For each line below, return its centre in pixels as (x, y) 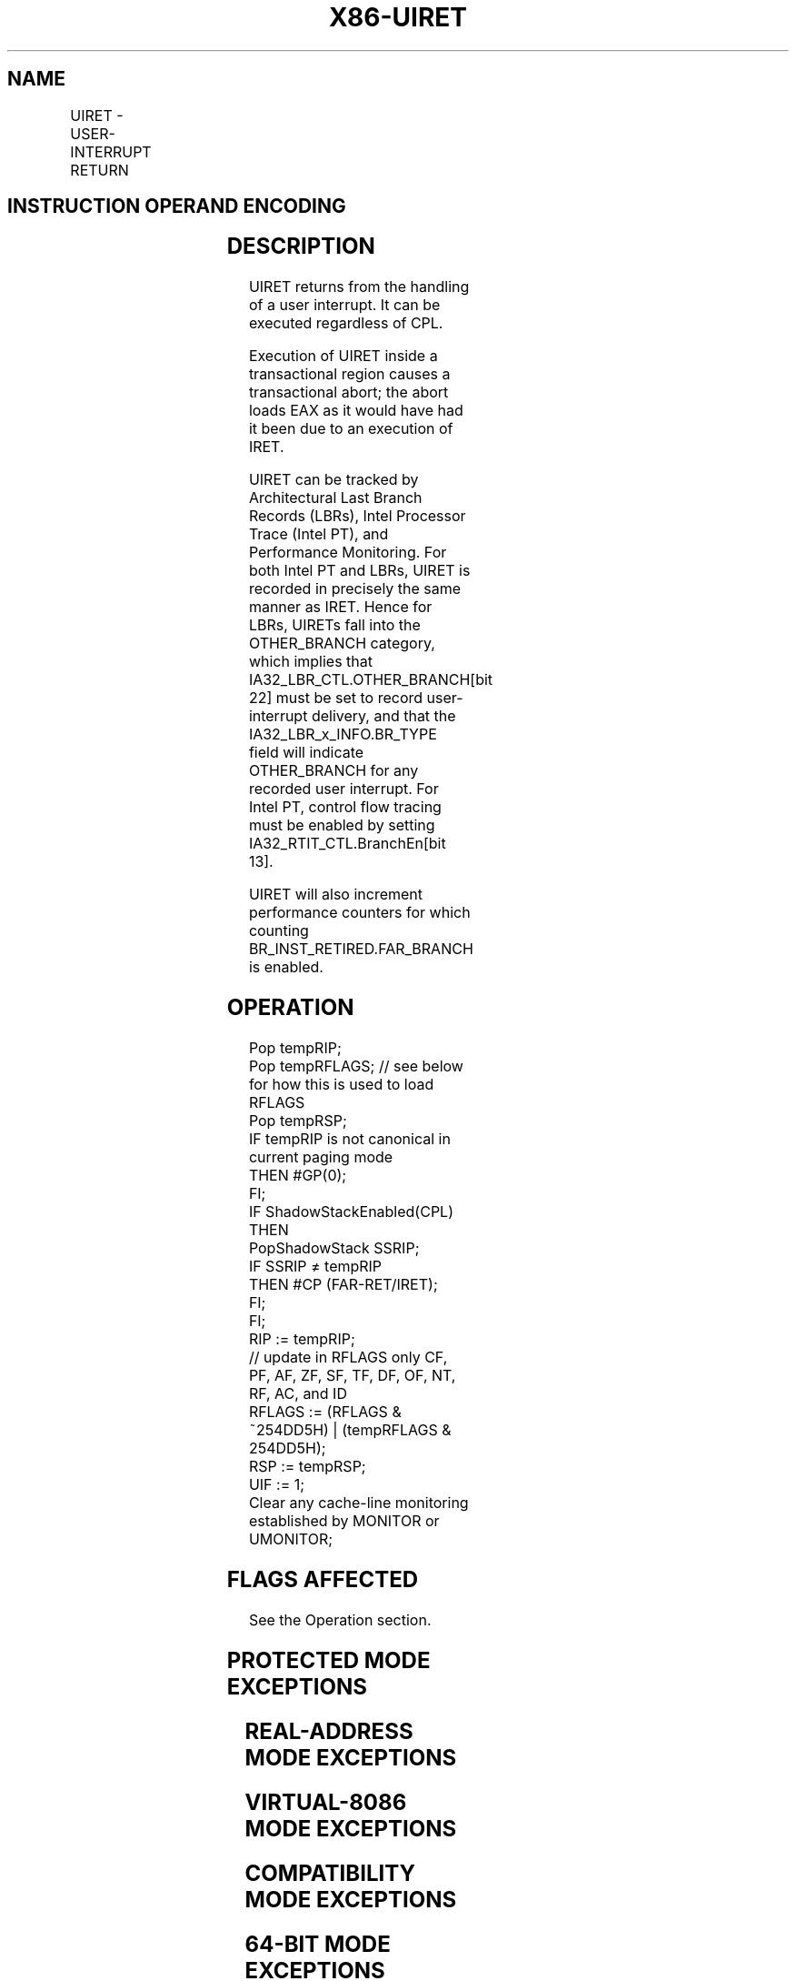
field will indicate (306, 753)
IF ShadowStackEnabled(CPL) (351, 1212)
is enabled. (286, 967)
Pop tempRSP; (298, 1121)
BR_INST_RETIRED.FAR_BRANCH (361, 949)
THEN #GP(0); (298, 1176)
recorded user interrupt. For (343, 789)
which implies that (311, 662)
